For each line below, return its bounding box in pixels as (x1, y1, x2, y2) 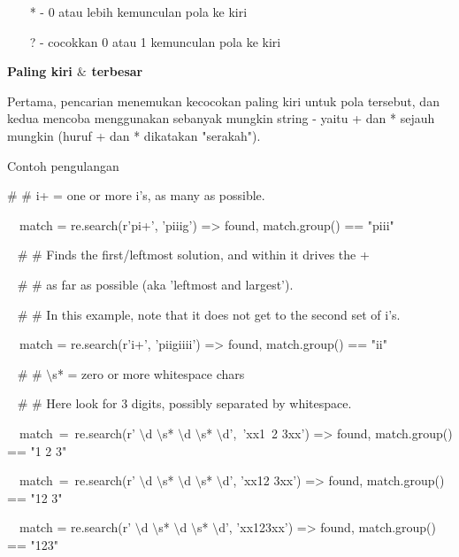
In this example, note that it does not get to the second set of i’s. (46, 305, 401, 323)
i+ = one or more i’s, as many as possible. (35, 186, 265, 205)
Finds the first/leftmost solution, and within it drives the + (46, 245, 370, 264)
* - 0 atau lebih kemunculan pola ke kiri (29, 3, 248, 20)
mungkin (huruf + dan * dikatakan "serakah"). (7, 126, 261, 144)
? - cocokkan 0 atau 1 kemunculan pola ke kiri (29, 32, 281, 50)
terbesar (91, 62, 143, 81)
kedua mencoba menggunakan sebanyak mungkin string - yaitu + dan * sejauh (7, 109, 435, 128)
